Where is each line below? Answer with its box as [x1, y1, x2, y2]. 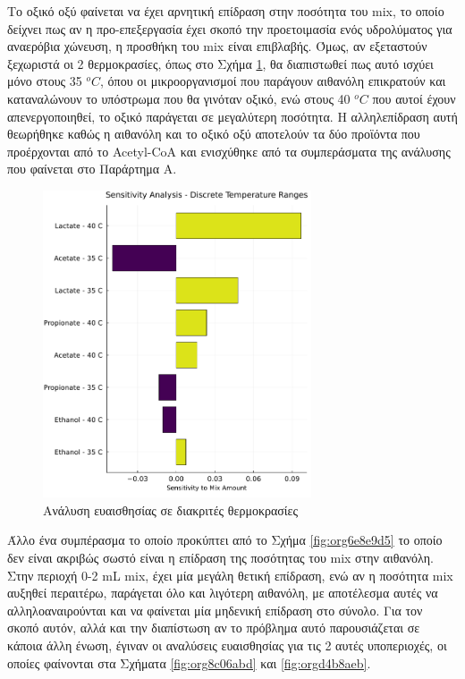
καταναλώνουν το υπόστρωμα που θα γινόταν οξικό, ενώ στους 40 [7, 89, 351, 107]
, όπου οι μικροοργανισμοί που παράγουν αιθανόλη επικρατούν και [100, 72, 446, 90]
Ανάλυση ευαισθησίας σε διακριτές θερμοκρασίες [43, 500, 298, 519]
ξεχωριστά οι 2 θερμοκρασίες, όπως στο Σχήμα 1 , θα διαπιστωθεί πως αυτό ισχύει [7, 54, 434, 72]
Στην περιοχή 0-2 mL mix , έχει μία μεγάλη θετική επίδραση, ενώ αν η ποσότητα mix [7, 565, 453, 584]
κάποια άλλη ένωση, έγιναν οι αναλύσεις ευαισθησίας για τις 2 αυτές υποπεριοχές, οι [7, 636, 447, 655]
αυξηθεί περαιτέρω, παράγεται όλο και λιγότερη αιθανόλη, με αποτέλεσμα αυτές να [7, 583, 438, 602]
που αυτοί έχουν [372, 89, 456, 107]
